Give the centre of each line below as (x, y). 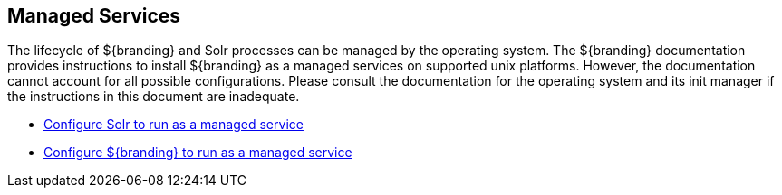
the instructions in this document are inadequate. (154, 97)
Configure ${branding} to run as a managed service (198, 153)
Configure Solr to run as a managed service (174, 125)
